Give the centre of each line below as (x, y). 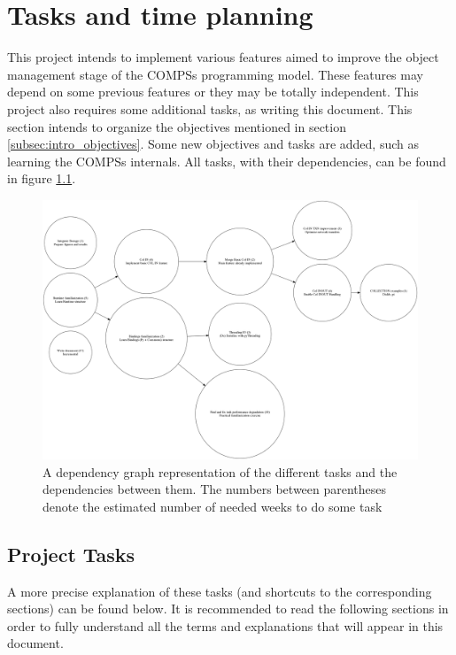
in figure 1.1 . (42, 178)
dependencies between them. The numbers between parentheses (215, 489)
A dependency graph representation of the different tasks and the (220, 471)
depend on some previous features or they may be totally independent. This (213, 92)
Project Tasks (71, 554)
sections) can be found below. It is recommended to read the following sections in (228, 609)
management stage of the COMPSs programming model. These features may (215, 74)
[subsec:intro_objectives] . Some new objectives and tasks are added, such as (213, 144)
